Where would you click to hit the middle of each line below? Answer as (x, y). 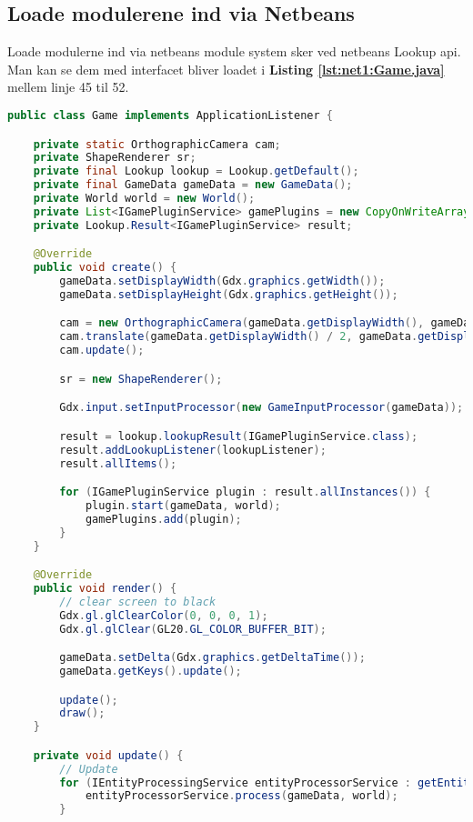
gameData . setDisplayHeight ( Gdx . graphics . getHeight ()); (229, 294)
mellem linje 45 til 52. (68, 87)
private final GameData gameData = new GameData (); (193, 185)
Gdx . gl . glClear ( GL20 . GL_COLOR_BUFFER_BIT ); (193, 629)
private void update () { (108, 755)
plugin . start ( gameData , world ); (183, 505)
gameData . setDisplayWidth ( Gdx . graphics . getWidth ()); (222, 281)
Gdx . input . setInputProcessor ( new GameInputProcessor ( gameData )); (262, 408)
